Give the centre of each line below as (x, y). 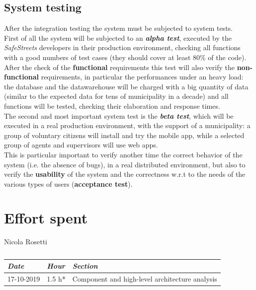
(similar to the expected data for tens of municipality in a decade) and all (116, 96)
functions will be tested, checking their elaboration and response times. (112, 106)
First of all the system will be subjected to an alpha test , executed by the (118, 37)
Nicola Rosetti (26, 242)
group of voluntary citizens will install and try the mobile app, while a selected (124, 135)
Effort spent (46, 218)
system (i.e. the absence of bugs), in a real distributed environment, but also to (125, 164)
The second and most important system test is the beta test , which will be (119, 115)
